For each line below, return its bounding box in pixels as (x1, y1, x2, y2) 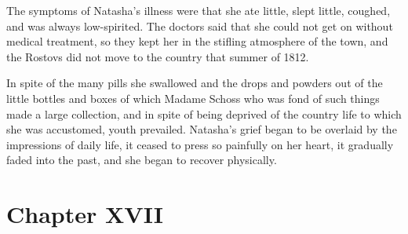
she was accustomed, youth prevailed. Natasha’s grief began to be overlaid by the (6, 121, 397, 137)
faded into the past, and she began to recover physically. (6, 152, 277, 168)
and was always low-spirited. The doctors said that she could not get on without (6, 17, 393, 34)
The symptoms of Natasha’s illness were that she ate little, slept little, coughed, (6, 2, 391, 18)
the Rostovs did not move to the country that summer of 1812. (6, 48, 309, 64)
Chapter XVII (6, 198, 163, 230)
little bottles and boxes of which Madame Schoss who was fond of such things (6, 90, 380, 106)
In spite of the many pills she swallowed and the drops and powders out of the (6, 75, 383, 91)
